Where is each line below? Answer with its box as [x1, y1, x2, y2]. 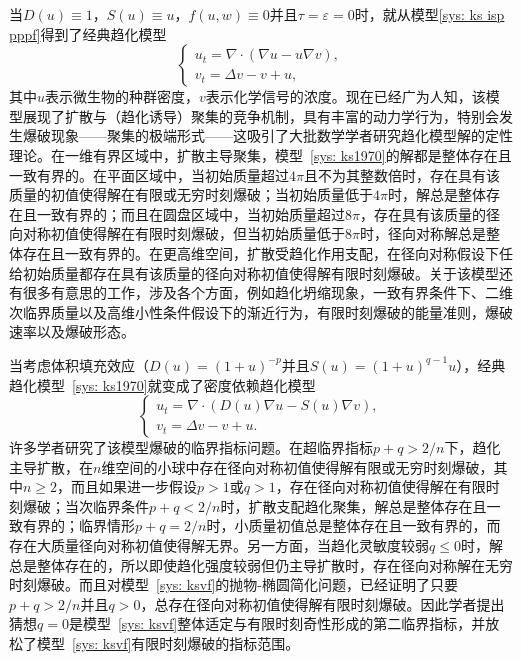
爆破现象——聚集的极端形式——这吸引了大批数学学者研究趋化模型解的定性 [22, 125, 513, 146]
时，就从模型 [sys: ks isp [354, 4, 505, 24]
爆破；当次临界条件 [22, 495, 149, 516]
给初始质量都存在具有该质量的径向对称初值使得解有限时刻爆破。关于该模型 [9, 262, 499, 283]
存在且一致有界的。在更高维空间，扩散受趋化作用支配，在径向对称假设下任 [22, 242, 513, 263]
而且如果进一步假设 [71, 476, 198, 497]
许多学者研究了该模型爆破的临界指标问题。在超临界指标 [9, 437, 373, 458]
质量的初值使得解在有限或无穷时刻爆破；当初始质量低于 [9, 184, 373, 205]
